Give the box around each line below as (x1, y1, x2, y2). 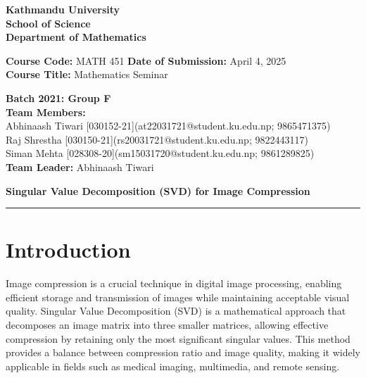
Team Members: (6, 104, 86, 119)
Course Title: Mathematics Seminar (6, 67, 168, 82)
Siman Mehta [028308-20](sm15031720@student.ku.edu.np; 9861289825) (6, 146, 315, 160)
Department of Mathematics (6, 30, 146, 44)
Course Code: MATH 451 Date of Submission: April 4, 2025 (6, 53, 286, 68)
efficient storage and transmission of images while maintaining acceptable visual (6, 289, 350, 304)
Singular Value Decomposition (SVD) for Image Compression (6, 183, 310, 198)
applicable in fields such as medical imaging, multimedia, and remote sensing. (6, 358, 340, 373)
